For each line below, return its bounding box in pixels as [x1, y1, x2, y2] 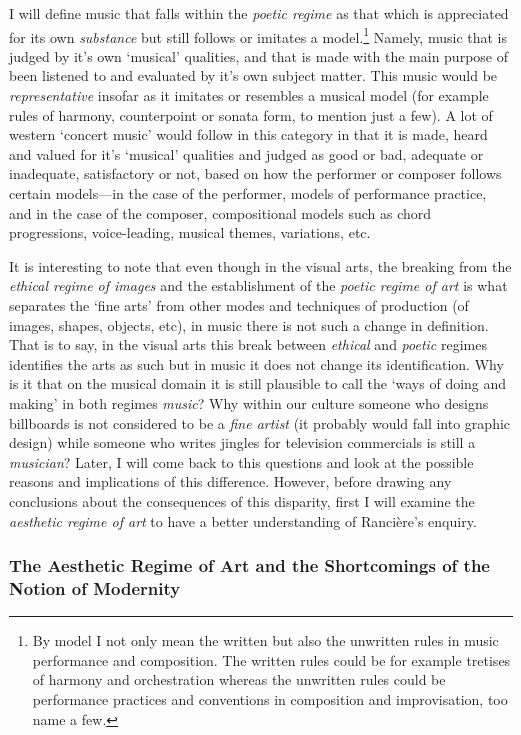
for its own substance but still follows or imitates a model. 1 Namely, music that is [9, 23, 508, 47]
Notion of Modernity [9, 575, 181, 600]
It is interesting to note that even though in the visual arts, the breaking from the [9, 255, 512, 276]
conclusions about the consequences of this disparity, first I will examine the [9, 490, 475, 511]
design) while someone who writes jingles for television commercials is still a [9, 432, 476, 453]
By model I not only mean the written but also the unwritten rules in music [32, 630, 499, 651]
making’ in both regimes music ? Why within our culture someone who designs [9, 392, 489, 413]
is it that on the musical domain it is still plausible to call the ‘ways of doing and [9, 373, 507, 394]
